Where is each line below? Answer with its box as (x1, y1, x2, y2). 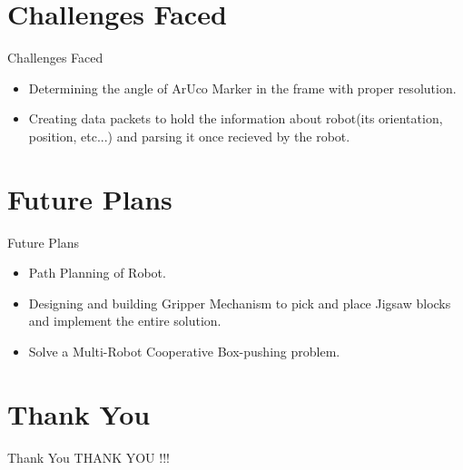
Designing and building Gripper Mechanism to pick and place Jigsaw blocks (28, 293, 451, 312)
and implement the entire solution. (28, 311, 222, 330)
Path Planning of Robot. (28, 263, 166, 282)
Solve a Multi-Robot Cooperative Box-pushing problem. (28, 342, 340, 360)
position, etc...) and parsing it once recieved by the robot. (28, 126, 350, 145)
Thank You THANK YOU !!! (7, 447, 170, 466)
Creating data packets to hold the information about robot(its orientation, (28, 109, 443, 128)
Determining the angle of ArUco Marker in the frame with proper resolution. (28, 78, 457, 97)
